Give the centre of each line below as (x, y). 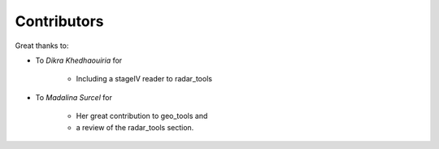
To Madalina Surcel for (74, 97)
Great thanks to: (42, 46)
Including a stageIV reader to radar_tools (144, 79)
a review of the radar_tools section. (135, 127)
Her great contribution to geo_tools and (142, 116)
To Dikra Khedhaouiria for (79, 60)
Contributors (60, 21)
